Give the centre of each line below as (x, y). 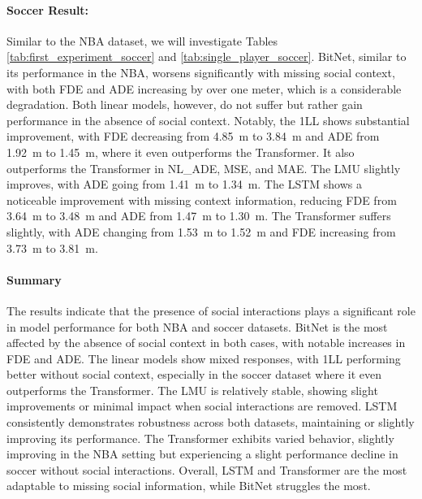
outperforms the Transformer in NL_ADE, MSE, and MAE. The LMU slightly (204, 168)
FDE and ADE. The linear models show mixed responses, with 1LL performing (204, 358)
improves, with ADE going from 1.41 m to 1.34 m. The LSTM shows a (184, 184)
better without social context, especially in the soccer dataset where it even (194, 374)
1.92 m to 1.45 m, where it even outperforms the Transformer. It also (181, 152)
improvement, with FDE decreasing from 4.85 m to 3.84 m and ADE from (193, 136)
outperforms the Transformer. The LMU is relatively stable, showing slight (192, 390)
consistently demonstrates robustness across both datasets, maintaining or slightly (211, 422)
